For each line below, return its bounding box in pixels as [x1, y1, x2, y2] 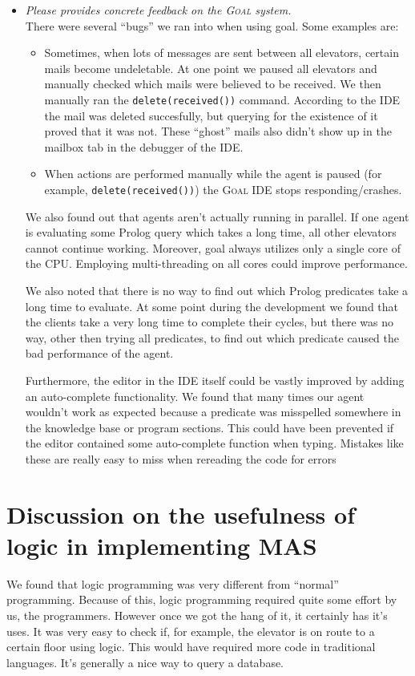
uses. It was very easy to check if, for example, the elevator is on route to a [6, 622, 375, 639]
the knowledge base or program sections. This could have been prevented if [25, 419, 394, 435]
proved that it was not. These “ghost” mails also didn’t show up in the [44, 123, 392, 140]
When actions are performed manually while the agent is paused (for [44, 165, 382, 182]
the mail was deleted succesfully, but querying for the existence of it [44, 107, 378, 123]
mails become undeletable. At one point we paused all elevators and [44, 59, 377, 76]
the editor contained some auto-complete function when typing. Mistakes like [25, 435, 404, 451]
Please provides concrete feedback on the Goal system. [25, 2, 292, 18]
